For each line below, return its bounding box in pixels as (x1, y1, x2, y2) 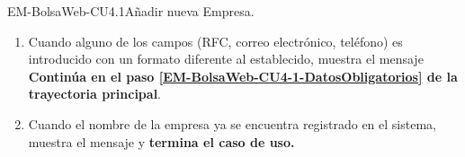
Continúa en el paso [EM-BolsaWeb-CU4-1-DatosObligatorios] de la (28, 66, 458, 85)
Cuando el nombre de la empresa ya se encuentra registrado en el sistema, (28, 114, 436, 133)
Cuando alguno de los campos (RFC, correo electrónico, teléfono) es (28, 31, 403, 50)
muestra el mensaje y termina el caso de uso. (28, 132, 295, 151)
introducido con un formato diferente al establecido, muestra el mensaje (28, 49, 424, 68)
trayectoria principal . (28, 84, 162, 103)
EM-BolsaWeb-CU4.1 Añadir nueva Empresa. (7, 2, 255, 20)
